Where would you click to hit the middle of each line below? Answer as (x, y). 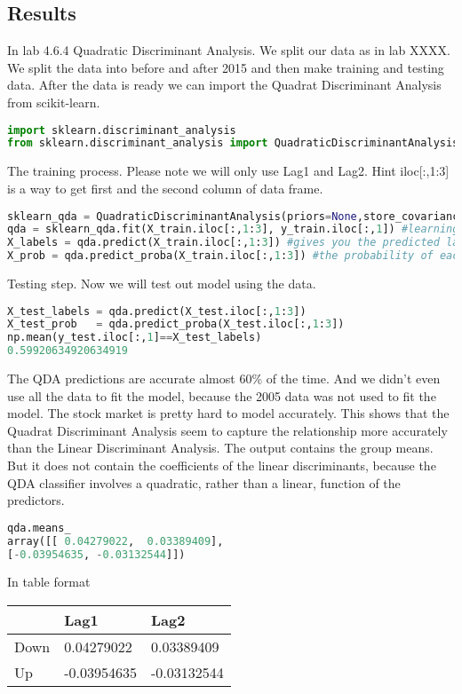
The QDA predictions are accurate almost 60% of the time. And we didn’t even (224, 379)
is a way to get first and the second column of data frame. (165, 188)
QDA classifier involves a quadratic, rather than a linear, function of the (204, 482)
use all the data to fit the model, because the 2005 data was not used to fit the (222, 395)
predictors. (36, 500)
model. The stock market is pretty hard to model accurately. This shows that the (228, 413)
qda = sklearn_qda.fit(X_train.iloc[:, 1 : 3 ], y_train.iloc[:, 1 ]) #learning (233, 229)
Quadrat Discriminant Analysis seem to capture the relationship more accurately (227, 430)
